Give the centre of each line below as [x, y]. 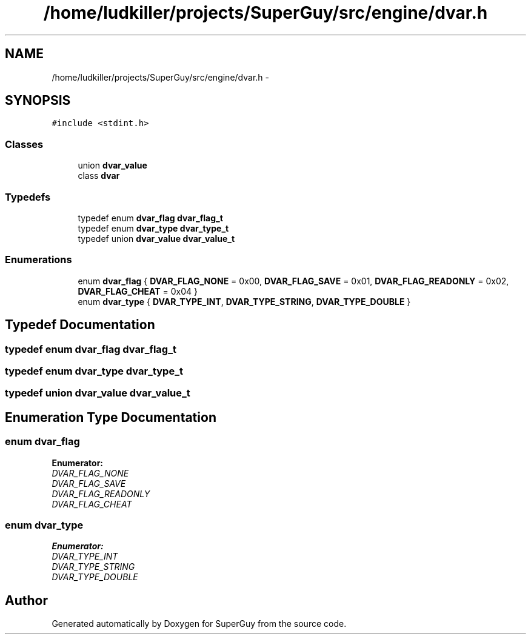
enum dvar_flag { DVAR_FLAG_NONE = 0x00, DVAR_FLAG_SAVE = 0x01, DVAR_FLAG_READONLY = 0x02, [293, 281]
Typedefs [28, 197]
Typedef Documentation [80, 325]
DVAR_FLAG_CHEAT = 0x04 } [138, 291]
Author [26, 600]
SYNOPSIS [38, 101]
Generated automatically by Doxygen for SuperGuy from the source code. [199, 624]
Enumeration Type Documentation [111, 417]
